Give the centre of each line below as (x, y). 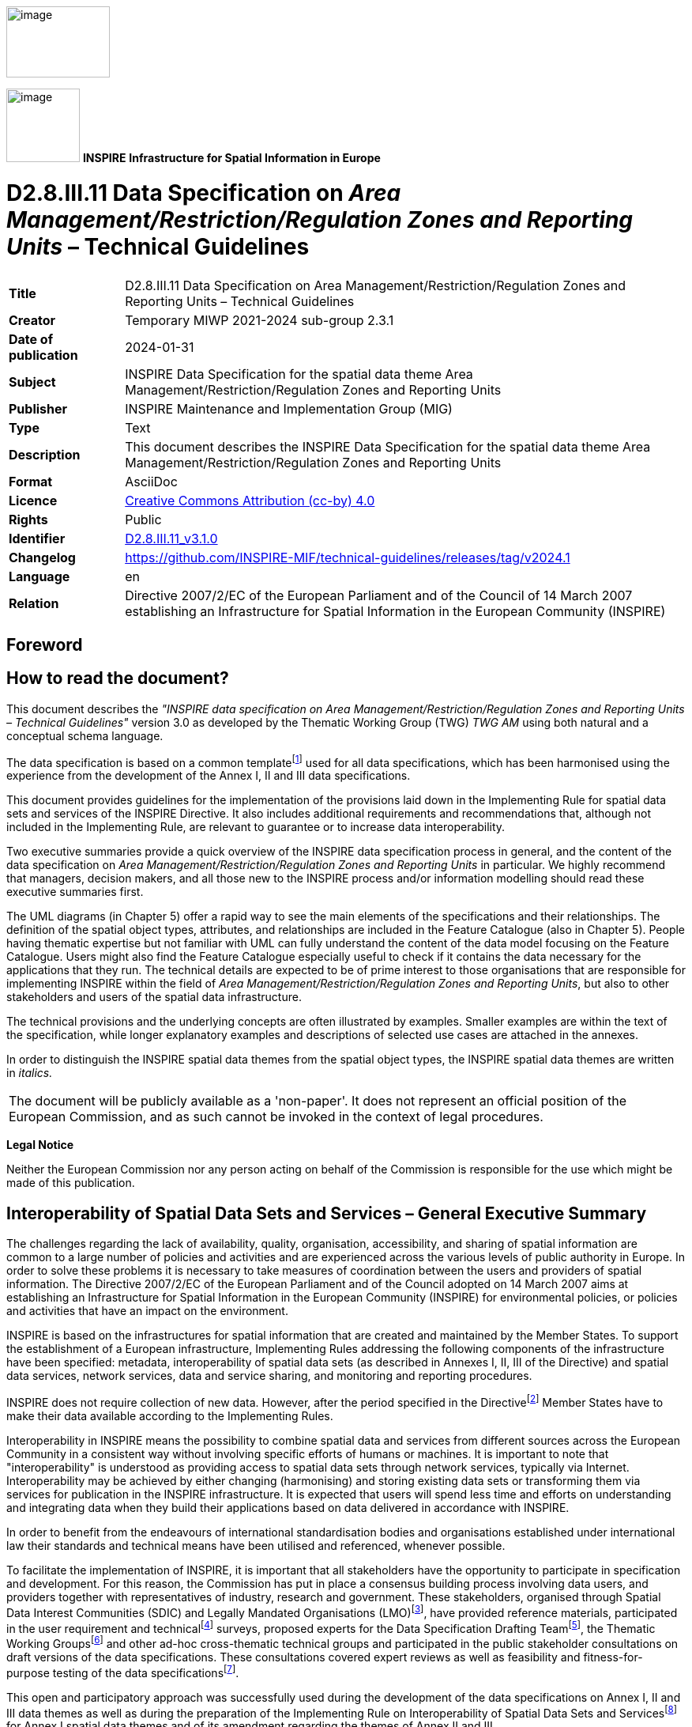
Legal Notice (40, 1145)
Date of (31, 339)
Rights (28, 519)
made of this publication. (71, 1183)
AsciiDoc (151, 481)
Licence (33, 500)
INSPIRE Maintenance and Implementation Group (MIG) (289, 408)
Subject (32, 382)
